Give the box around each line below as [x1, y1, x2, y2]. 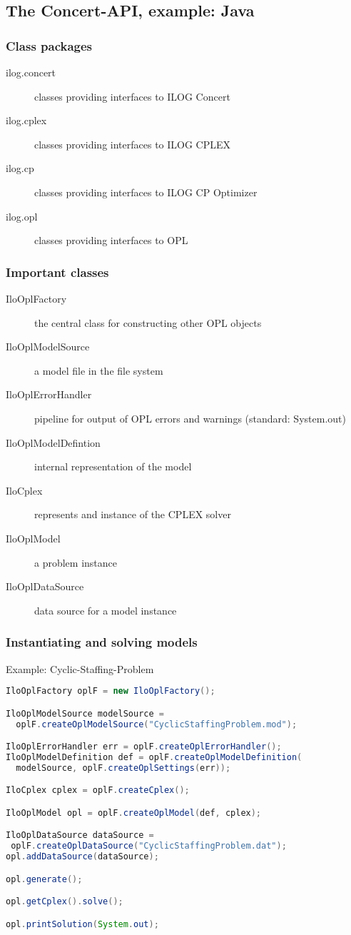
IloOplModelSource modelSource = [6, 708, 164, 719]
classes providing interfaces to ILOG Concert [34, 89, 230, 103]
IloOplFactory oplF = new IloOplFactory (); [6, 686, 215, 697]
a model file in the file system [34, 363, 163, 378]
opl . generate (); [6, 874, 83, 884]
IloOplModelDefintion [6, 435, 101, 450]
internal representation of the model [34, 459, 192, 474]
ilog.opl [6, 208, 38, 223]
